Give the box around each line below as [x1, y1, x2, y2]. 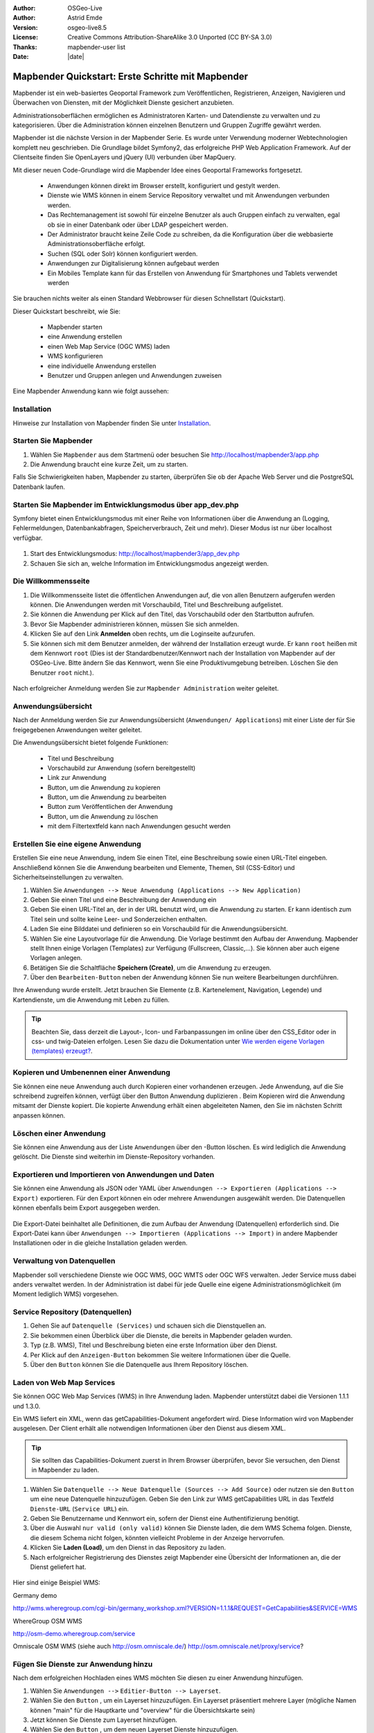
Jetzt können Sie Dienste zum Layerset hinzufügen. [30, 1716, 178, 1724]
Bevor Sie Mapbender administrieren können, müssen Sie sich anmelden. [30, 620, 239, 628]
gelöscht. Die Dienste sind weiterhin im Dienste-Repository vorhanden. [12, 1153, 215, 1161]
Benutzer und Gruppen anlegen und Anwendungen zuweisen [47, 372, 222, 380]
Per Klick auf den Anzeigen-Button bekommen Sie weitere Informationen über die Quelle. [30, 1350, 291, 1359]
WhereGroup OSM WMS [12, 1617, 82, 1625]
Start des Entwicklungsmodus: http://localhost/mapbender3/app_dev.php [30, 550, 240, 558]
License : [12, 33, 38, 42]
